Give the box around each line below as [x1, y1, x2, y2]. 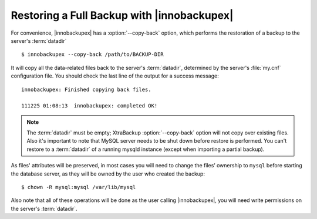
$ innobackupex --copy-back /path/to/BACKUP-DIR [21, 51, 164, 58]
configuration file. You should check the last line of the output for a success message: [11, 72, 220, 79]
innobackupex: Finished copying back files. [21, 86, 152, 93]
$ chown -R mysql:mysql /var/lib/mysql [21, 184, 136, 191]
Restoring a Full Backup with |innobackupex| [11, 9, 234, 22]
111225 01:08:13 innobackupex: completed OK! [21, 103, 158, 109]
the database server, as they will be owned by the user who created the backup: [11, 170, 205, 177]
